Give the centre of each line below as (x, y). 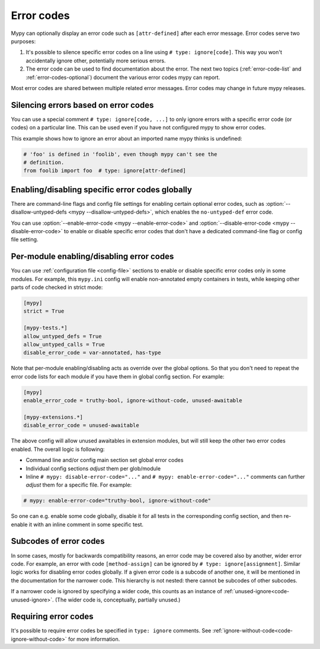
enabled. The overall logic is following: (58, 449)
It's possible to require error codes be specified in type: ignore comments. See (111, 631)
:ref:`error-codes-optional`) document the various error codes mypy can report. (123, 77)
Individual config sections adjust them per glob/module (93, 468)
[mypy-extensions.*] (53, 417)
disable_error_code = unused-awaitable (81, 425)
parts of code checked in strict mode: (57, 287)
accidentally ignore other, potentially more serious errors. (96, 61)
